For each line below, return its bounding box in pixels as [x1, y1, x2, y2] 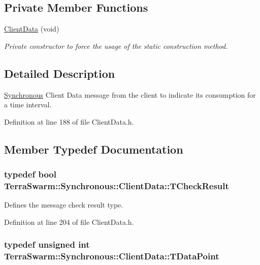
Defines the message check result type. [4, 199, 123, 210]
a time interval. [4, 99, 52, 110]
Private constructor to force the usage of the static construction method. [4, 40, 228, 51]
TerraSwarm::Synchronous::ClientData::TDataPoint [4, 250, 219, 262]
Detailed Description [4, 65, 115, 81]
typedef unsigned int [4, 238, 90, 251]
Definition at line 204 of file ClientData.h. [4, 216, 134, 227]
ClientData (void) [4, 23, 59, 34]
